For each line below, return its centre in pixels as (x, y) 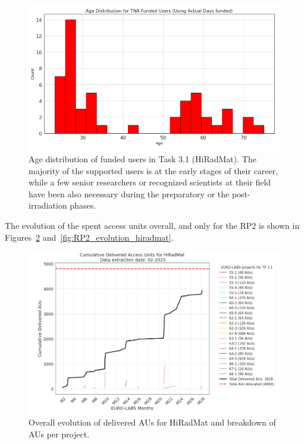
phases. (83, 205)
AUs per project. (59, 434)
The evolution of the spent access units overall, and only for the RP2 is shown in (152, 225)
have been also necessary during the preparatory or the (129, 193)
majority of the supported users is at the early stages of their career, (153, 170)
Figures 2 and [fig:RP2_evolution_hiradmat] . (89, 237)
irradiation (48, 205)
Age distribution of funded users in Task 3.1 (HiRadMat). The (142, 158)
